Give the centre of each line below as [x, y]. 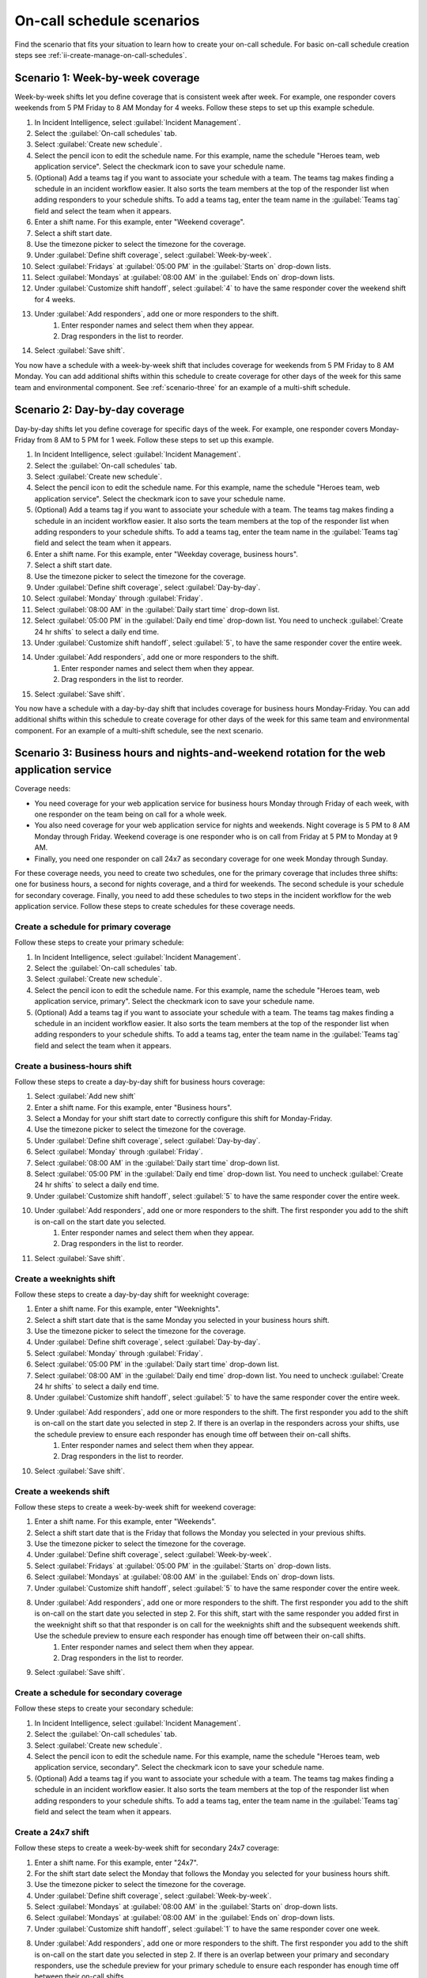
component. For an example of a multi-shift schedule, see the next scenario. [139, 730]
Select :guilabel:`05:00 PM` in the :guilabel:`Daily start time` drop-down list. [157, 1364]
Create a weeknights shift [65, 1279]
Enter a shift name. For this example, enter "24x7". [116, 1862]
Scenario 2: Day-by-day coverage [100, 410]
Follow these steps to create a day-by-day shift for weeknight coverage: [132, 1294]
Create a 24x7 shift [52, 1832]
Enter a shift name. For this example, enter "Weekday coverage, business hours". [166, 554]
